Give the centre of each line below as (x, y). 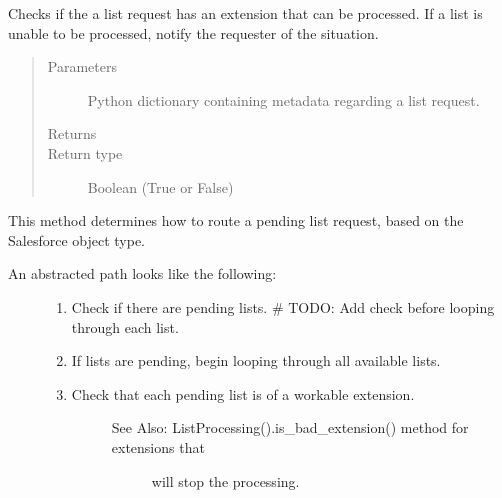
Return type (85, 152)
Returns (72, 133)
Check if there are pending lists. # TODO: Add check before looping (283, 306)
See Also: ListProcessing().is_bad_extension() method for (290, 427)
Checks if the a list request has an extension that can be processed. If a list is (245, 13)
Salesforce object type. (77, 239)
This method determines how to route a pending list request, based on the (236, 220)
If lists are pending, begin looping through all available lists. (256, 360)
